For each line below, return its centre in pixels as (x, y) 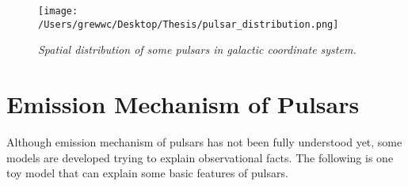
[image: (58, 11)
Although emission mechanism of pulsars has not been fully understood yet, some (204, 142)
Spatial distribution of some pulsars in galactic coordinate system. (197, 49)
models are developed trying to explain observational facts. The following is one (200, 157)
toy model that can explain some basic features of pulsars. (147, 173)
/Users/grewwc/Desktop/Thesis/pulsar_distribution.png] (189, 24)
